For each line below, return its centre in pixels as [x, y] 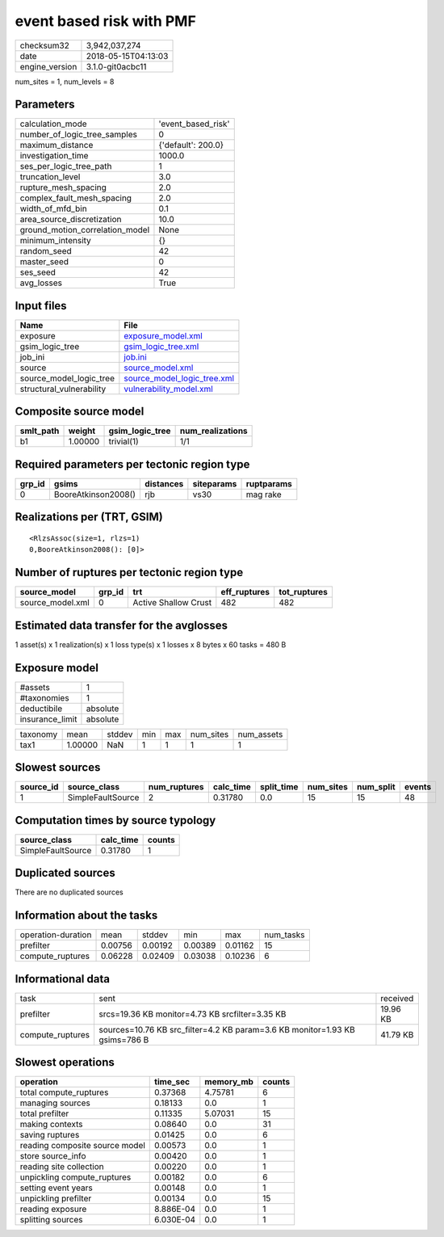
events [418, 787]
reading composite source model [82, 1146]
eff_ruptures [245, 592]
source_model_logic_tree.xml [179, 378]
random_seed [46, 251]
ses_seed [38, 272]
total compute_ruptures [64, 1092]
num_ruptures [176, 787]
